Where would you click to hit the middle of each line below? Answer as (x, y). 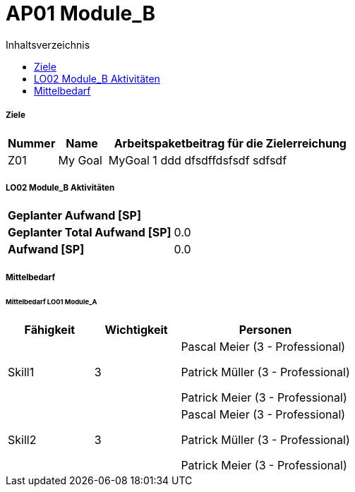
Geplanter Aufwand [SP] (74, 216)
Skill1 (21, 372)
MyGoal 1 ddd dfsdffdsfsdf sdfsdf (198, 160)
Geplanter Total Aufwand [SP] (90, 233)
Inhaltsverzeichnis (48, 44)
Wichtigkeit (136, 330)
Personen (265, 330)
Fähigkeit (50, 330)
